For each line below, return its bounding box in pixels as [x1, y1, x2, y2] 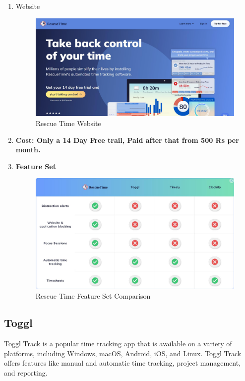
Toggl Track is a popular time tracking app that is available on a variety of [4, 338, 232, 349]
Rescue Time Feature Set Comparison [35, 291, 151, 301]
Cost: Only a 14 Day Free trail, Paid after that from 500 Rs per [15, 134, 239, 145]
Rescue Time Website [35, 118, 101, 128]
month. [15, 144, 41, 155]
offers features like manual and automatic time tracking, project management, [4, 358, 241, 368]
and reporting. [4, 368, 48, 378]
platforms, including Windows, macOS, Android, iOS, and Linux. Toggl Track [4, 348, 242, 358]
